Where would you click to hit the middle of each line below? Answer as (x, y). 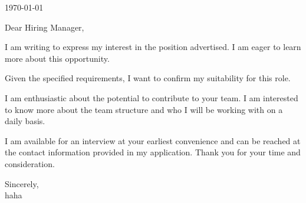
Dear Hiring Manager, (45, 27)
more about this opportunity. (57, 58)
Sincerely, (22, 183)
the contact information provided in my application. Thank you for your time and (153, 152)
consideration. (30, 163)
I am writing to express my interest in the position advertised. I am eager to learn (153, 47)
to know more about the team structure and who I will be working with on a (144, 109)
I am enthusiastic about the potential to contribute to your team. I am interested (152, 97)
